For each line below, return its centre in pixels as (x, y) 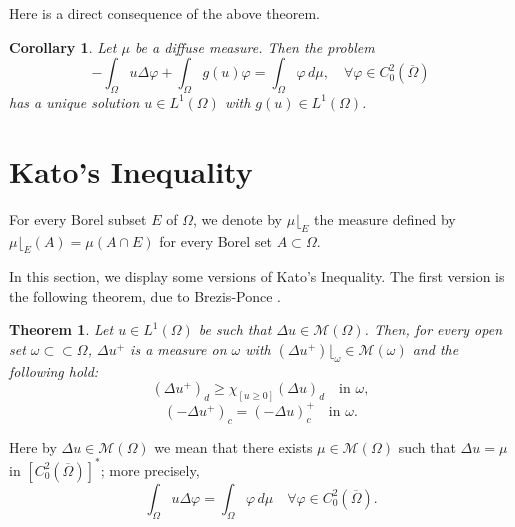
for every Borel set (216, 240)
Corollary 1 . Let (63, 46)
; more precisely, (150, 469)
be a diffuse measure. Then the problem (254, 46)
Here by (33, 446)
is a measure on (178, 349)
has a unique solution (74, 101)
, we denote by (237, 218)
